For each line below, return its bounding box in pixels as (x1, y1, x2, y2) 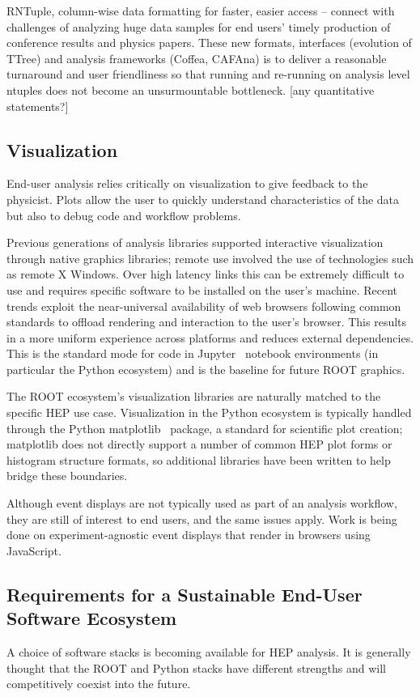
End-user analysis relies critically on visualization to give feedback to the (6, 175, 368, 192)
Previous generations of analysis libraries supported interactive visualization (6, 234, 384, 251)
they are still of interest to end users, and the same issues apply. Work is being (6, 510, 397, 527)
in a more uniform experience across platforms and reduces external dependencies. (6, 329, 414, 346)
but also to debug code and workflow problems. (6, 206, 241, 223)
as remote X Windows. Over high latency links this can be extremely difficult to (6, 266, 405, 283)
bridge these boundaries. (6, 467, 128, 484)
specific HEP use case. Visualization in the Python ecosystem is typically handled (6, 404, 412, 421)
